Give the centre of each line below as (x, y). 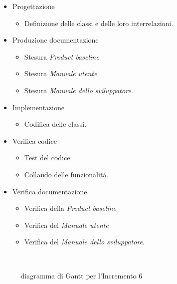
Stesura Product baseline (62, 56)
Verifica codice (35, 140)
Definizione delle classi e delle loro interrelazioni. (99, 23)
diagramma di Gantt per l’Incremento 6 (81, 275)
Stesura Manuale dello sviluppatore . (79, 90)
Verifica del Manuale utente (66, 225)
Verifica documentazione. (51, 191)
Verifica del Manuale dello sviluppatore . (84, 242)
